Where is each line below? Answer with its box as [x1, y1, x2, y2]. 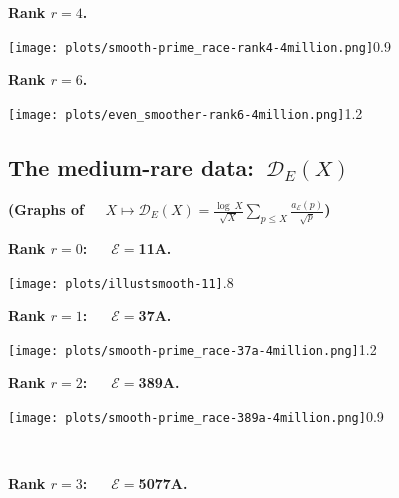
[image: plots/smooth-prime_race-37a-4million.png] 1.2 [8, 338, 377, 359]
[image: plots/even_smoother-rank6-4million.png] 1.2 [8, 102, 363, 123]
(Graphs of [8, 199, 84, 220]
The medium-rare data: [8, 151, 254, 182]
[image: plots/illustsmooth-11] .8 [8, 271, 234, 292]
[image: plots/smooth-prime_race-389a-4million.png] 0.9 [8, 406, 384, 427]
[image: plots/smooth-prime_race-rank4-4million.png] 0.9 [8, 35, 392, 56]
